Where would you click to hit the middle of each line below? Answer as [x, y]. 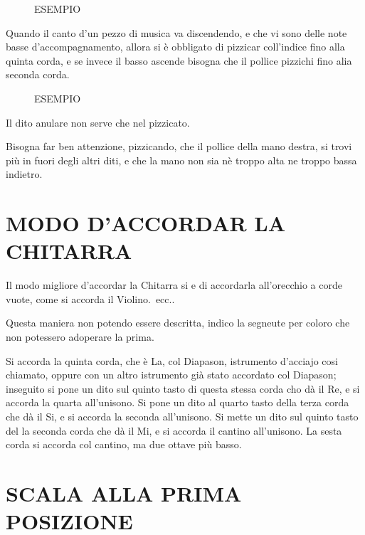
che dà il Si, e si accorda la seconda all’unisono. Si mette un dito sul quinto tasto [182, 416]
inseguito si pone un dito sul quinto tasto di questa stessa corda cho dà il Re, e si [183, 388]
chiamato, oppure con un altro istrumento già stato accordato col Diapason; [171, 375]
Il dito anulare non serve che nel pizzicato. [98, 122]
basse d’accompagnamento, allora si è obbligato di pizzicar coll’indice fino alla [175, 47]
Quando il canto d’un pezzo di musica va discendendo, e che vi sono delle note [176, 32]
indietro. [24, 174]
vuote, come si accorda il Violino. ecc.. [90, 298]
